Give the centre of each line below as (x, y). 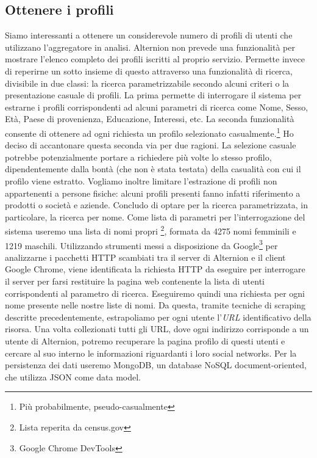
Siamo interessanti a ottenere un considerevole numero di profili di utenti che (149, 35)
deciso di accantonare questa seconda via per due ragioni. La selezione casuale (151, 145)
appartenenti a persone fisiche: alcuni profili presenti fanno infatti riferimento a (153, 193)
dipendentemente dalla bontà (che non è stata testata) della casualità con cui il (153, 169)
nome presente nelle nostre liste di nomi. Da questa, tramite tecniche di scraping (155, 305)
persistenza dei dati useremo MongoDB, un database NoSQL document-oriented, (156, 365)
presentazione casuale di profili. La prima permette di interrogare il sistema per (153, 95)
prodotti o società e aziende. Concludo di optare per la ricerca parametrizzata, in (156, 205)
